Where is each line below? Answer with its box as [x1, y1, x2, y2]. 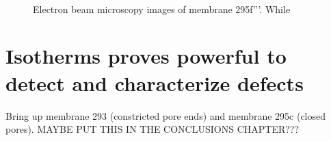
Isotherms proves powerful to [5, 42, 287, 70]
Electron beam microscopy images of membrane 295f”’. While [33, 1, 291, 16]
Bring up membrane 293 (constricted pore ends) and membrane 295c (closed [5, 108, 326, 123]
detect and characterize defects [5, 68, 304, 97]
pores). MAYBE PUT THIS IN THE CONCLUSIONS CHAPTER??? [5, 122, 300, 136]
